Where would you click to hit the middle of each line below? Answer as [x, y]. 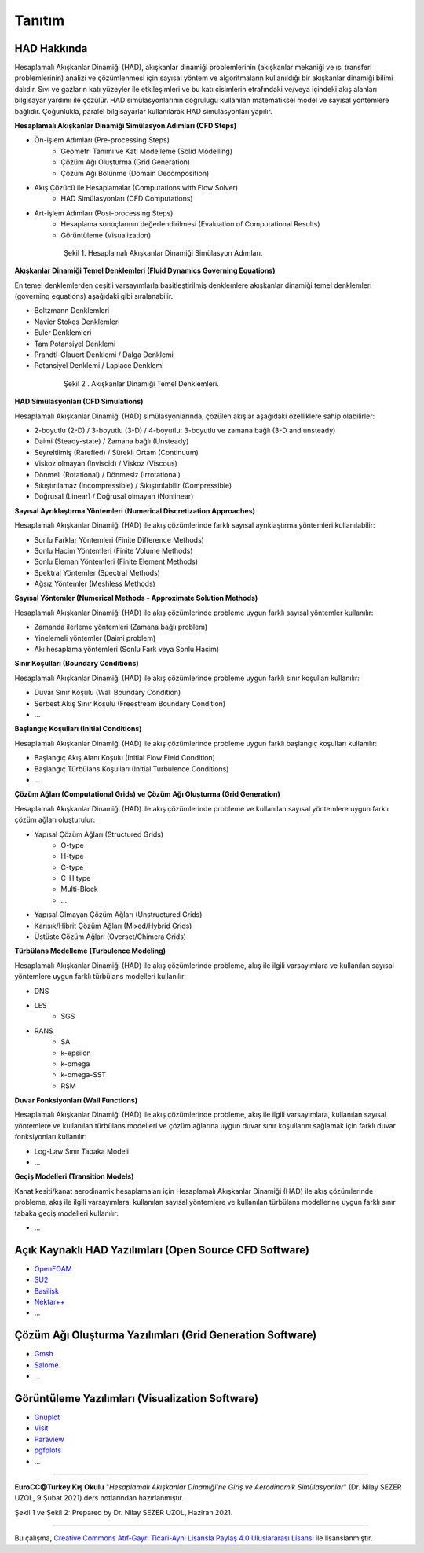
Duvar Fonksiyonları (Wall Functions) [76, 1100]
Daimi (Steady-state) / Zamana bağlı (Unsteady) [111, 441]
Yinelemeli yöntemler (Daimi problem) [95, 638]
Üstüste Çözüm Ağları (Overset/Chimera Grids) [110, 937]
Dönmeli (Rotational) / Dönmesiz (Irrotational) [107, 474]
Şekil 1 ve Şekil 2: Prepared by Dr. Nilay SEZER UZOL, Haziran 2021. [124, 1512]
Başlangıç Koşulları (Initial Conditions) [78, 729]
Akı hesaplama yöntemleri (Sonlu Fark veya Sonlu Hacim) [127, 650]
